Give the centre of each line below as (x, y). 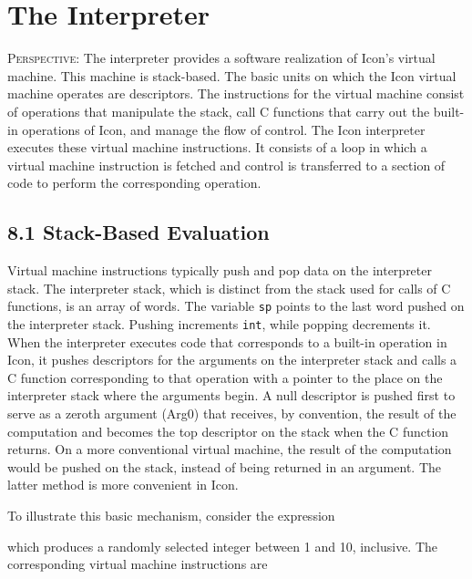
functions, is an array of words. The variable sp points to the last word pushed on (236, 306)
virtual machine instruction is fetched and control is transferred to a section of (226, 165)
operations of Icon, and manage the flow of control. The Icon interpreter (224, 129)
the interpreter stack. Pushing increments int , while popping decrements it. (219, 323)
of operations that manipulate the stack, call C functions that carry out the (219, 111)
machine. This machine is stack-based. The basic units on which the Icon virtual (232, 75)
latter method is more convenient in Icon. (123, 485)
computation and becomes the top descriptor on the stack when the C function (228, 431)
